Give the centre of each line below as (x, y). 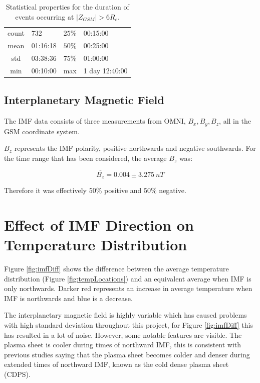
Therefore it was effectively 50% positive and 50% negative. (95, 190)
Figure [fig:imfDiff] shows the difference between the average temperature (116, 269)
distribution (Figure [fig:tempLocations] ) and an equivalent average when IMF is (128, 278)
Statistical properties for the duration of (67, 7)
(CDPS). (17, 374)
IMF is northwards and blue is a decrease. (68, 298)
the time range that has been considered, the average (85, 158)
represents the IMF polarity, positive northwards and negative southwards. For (135, 148)
